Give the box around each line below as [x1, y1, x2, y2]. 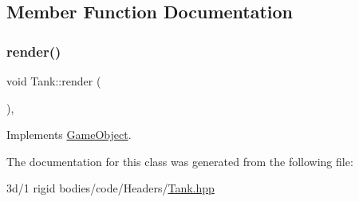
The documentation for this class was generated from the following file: [6, 152, 353, 169]
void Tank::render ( [6, 73, 101, 89]
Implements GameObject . [6, 126, 132, 143]
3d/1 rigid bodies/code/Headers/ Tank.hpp [6, 180, 215, 196]
